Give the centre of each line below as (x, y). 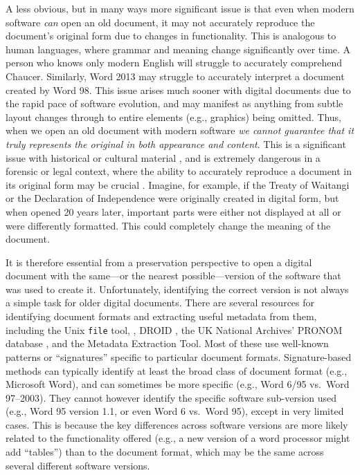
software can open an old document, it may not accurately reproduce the (160, 22)
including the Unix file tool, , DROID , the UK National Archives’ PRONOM (174, 329)
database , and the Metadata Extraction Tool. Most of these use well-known (167, 343)
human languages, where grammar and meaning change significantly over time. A (178, 49)
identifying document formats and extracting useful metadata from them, (161, 316)
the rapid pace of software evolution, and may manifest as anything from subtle (174, 103)
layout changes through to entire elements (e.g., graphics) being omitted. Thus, (173, 117)
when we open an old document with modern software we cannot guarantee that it (180, 130)
